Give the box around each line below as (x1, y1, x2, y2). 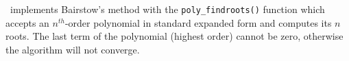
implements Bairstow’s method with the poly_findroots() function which (10, 2, 325, 16)
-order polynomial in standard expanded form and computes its (64, 15, 332, 29)
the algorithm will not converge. (5, 42, 140, 56)
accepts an (5, 15, 49, 29)
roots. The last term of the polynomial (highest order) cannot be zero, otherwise (5, 29, 344, 43)
